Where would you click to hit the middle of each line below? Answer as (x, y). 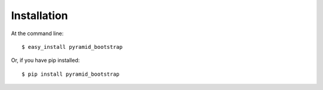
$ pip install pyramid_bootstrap (71, 74)
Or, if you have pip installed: (45, 60)
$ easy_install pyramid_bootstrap (72, 47)
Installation (39, 15)
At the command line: (37, 33)
